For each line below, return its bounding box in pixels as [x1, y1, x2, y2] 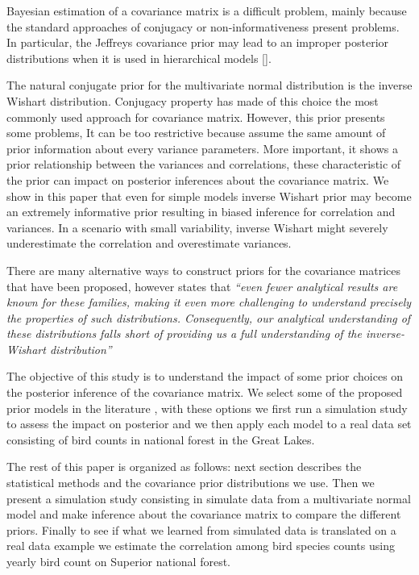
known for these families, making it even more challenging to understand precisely [6, 294, 412, 310]
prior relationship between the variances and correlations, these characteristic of [6, 156, 401, 173]
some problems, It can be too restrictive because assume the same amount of [6, 124, 386, 141]
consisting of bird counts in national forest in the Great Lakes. [6, 431, 315, 448]
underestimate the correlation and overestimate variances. [6, 235, 292, 252]
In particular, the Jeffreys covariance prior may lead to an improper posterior [6, 34, 389, 51]
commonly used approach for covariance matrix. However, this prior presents [6, 108, 385, 125]
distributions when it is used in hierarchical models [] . [6, 49, 272, 66]
